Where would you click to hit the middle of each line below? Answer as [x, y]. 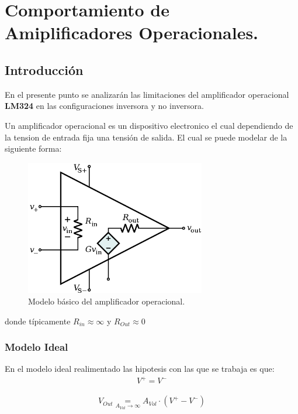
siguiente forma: [33, 148]
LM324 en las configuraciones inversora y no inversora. [104, 106]
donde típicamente [38, 321]
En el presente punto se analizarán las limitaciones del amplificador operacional [147, 94]
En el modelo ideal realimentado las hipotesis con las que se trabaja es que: [140, 369]
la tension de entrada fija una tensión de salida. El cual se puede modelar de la [146, 137]
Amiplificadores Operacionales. [132, 32]
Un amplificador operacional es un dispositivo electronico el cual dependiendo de [149, 125]
